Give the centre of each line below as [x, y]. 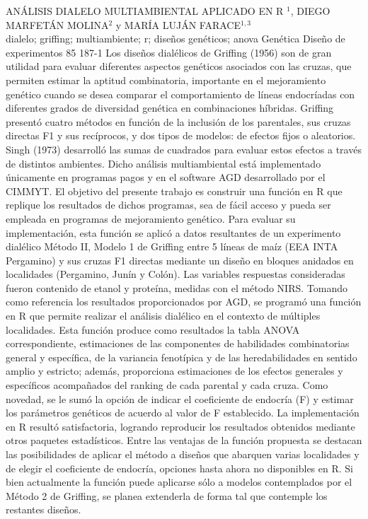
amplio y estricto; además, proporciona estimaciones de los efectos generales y [174, 371]
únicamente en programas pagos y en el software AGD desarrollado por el [166, 177]
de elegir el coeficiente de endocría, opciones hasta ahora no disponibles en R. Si [179, 468]
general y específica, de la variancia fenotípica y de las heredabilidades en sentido [182, 357]
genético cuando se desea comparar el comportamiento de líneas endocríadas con [180, 94]
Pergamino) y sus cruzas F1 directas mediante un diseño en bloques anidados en [180, 260]
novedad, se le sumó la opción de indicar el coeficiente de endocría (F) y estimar [180, 398]
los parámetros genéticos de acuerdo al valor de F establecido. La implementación [183, 413]
